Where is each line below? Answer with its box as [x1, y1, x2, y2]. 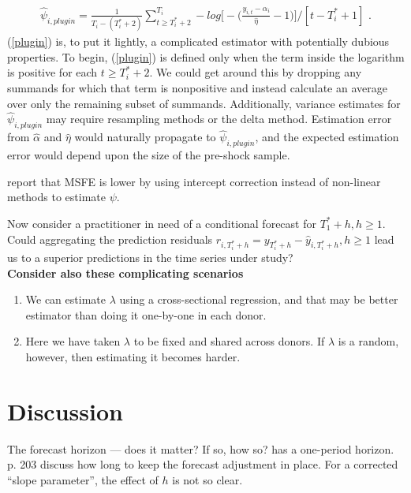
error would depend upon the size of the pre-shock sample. [7, 147, 290, 163]
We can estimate [25, 291, 106, 308]
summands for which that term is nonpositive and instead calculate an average [7, 79, 387, 95]
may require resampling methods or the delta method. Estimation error [46, 110, 392, 127]
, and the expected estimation [255, 129, 399, 145]
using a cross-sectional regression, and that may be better [119, 291, 398, 308]
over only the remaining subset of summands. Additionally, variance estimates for [7, 95, 401, 111]
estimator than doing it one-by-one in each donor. [25, 306, 267, 323]
